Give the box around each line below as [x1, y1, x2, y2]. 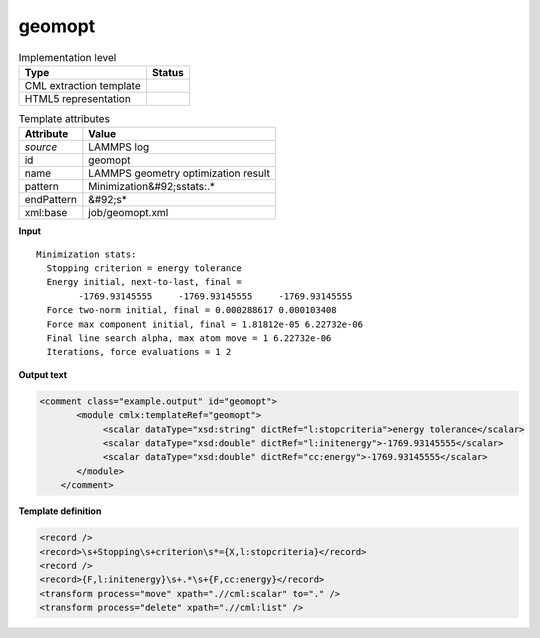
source [24, 140, 58, 154]
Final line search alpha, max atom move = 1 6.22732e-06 [46, 333, 332, 344]
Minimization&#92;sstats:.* [88, 180, 215, 194]
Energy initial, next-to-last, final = [46, 276, 242, 288]
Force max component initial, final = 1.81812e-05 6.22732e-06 [46, 318, 364, 330]
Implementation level [18, 50, 117, 64]
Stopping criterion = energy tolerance [46, 263, 242, 274]
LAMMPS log [88, 140, 150, 154]
